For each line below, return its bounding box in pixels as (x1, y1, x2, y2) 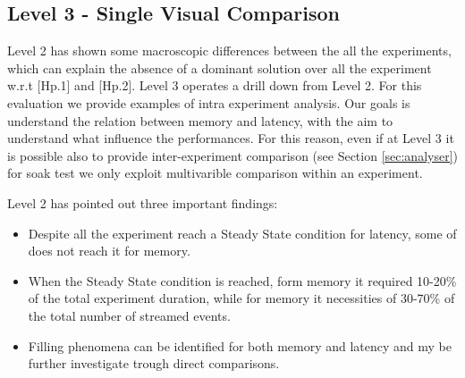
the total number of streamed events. (28, 306, 231, 324)
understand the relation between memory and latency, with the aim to (7, 111, 393, 130)
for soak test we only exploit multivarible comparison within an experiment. (7, 164, 423, 182)
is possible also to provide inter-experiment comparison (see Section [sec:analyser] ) (7, 146, 459, 164)
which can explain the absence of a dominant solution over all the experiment (7, 58, 432, 77)
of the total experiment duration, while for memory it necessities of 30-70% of (28, 289, 455, 307)
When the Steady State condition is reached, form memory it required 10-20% (28, 271, 457, 290)
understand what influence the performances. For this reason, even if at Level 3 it (7, 129, 454, 147)
